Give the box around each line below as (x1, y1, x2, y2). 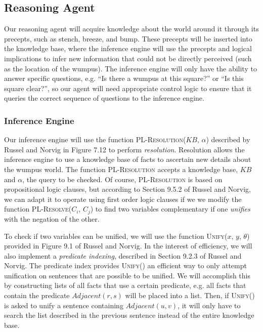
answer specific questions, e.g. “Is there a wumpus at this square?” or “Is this (4, 73, 244, 84)
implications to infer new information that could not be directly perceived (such (4, 53, 252, 63)
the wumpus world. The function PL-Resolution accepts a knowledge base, (4, 163, 238, 174)
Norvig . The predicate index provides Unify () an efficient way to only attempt (4, 260, 247, 271)
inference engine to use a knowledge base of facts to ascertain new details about (4, 154, 251, 164)
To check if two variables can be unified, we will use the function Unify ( (4, 230, 228, 241)
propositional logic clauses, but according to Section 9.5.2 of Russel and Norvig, (4, 184, 251, 194)
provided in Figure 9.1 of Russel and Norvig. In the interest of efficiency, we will (4, 240, 252, 251)
